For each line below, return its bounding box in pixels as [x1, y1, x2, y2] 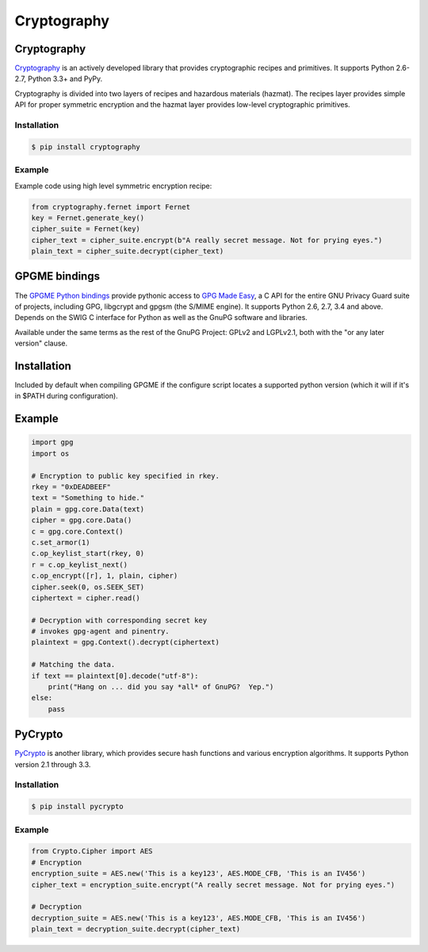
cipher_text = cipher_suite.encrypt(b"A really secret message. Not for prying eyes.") [31, 235, 383, 245]
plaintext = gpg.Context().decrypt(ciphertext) [31, 638, 220, 647]
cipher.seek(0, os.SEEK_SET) [31, 582, 145, 592]
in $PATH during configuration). [14, 391, 118, 401]
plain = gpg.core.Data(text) [31, 504, 145, 514]
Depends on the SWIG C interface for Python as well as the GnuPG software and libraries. [14, 313, 308, 322]
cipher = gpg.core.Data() [31, 516, 132, 525]
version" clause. [14, 338, 68, 349]
